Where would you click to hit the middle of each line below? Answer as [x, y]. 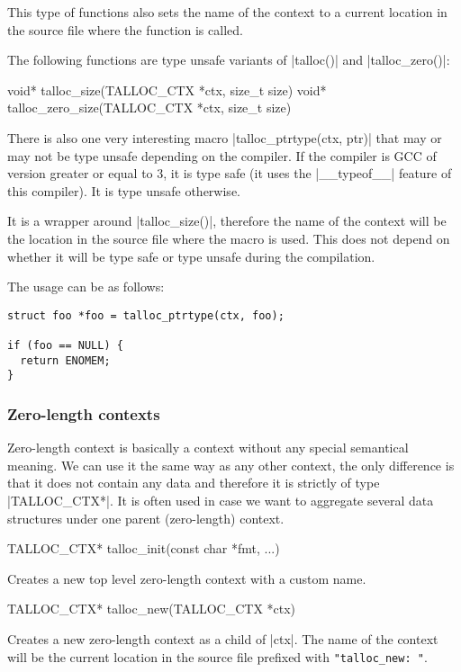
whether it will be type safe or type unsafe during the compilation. [191, 256]
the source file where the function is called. [125, 29]
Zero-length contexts [84, 413]
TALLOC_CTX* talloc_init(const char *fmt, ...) [144, 548]
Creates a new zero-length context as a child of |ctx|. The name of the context [223, 638]
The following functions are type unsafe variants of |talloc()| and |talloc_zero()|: [229, 60]
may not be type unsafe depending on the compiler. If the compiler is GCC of [222, 155]
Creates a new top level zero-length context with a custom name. [187, 578]
